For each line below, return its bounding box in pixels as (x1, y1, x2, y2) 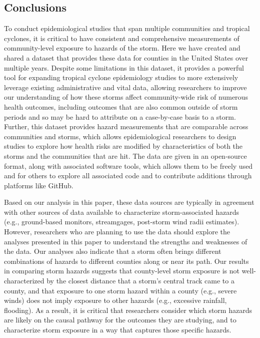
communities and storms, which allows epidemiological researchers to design (4, 131, 236, 141)
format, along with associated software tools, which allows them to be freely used (4, 160, 253, 171)
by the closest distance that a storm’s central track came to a (46, 275, 234, 286)
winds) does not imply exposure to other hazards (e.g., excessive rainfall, (4, 295, 227, 305)
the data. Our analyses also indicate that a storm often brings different (4, 246, 221, 256)
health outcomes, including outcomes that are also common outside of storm (4, 101, 238, 112)
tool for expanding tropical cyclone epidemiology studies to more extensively (4, 72, 238, 83)
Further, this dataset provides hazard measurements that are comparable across (4, 121, 248, 132)
